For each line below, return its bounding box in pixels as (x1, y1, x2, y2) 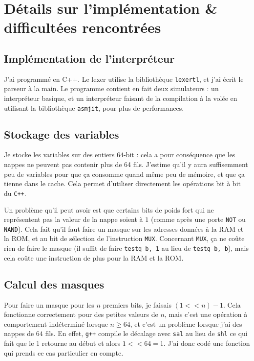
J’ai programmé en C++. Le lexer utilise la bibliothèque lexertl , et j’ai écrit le (4, 73, 244, 84)
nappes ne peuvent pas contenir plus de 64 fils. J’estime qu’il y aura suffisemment (4, 159, 248, 169)
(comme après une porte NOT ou (150, 214, 246, 224)
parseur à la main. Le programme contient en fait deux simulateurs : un (4, 83, 219, 94)
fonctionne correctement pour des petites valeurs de (4, 309, 158, 319)
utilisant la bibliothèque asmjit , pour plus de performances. (4, 102, 184, 113)
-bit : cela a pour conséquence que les (123, 149, 235, 160)
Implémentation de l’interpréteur (4, 50, 175, 66)
